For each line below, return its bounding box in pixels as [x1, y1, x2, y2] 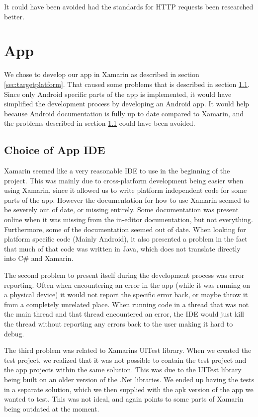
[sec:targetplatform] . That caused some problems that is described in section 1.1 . [4, 79, 250, 89]
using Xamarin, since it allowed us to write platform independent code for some [4, 185, 247, 195]
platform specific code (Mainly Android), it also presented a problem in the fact [4, 234, 248, 244]
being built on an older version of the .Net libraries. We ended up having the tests [4, 374, 255, 384]
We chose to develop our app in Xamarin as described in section [4, 69, 199, 80]
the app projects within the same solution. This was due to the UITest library [4, 364, 242, 375]
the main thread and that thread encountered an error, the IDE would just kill [4, 309, 244, 319]
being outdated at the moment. [4, 403, 99, 414]
